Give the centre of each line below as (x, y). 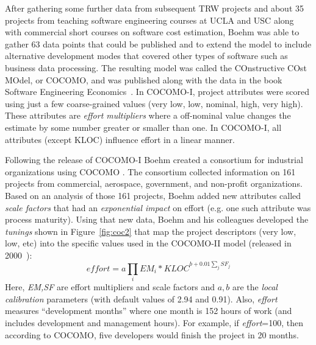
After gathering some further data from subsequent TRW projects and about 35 (154, 8)
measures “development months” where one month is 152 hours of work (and (149, 311)
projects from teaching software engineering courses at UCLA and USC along (149, 20)
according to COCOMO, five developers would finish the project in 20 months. (152, 334)
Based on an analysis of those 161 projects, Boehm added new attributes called (153, 195)
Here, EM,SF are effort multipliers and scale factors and (110, 287)
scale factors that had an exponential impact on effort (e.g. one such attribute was (158, 207)
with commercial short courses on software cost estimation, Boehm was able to (152, 32)
